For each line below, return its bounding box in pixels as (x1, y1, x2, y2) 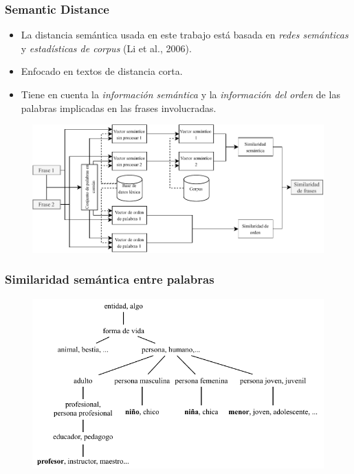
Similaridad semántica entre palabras (5, 271, 214, 288)
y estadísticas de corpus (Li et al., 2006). (21, 41, 192, 55)
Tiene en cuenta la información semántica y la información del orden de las (21, 87, 340, 101)
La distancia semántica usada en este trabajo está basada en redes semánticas (21, 27, 349, 42)
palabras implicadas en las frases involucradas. (21, 100, 217, 115)
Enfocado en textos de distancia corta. (21, 64, 183, 78)
